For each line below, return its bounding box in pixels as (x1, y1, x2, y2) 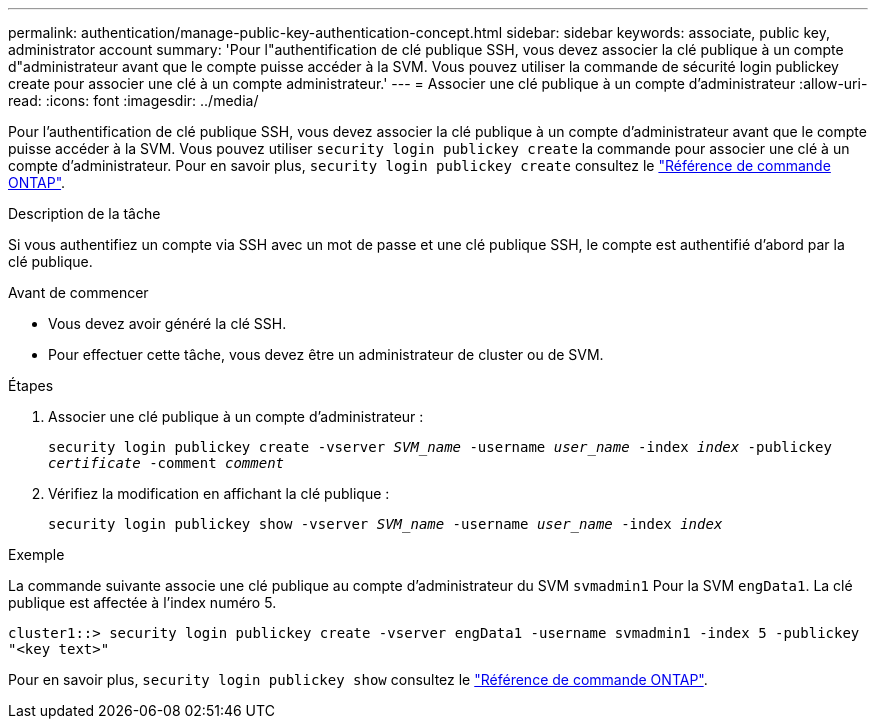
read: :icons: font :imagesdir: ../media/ (8, 92, 259, 109)
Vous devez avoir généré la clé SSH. (48, 315, 287, 332)
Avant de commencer (8, 284, 149, 301)
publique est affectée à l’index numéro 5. (8, 594, 277, 611)
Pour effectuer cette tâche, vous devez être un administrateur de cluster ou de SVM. (48, 346, 604, 363)
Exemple (8, 546, 65, 563)
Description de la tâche (8, 205, 161, 222)
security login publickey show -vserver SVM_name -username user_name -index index (48, 516, 723, 532)
